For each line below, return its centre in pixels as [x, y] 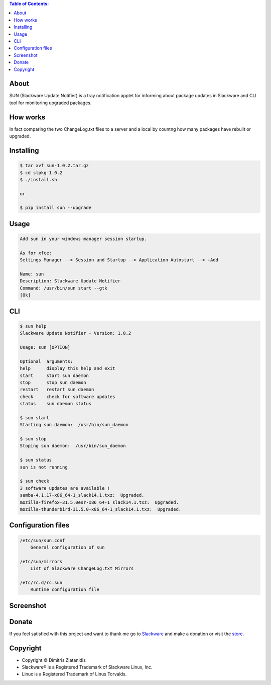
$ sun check [35, 481]
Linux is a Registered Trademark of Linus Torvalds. [74, 674]
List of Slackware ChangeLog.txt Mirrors [82, 568]
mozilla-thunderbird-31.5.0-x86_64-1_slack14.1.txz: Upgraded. [101, 509]
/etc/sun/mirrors [41, 561]
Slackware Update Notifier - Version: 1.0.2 [76, 333]
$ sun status [36, 460]
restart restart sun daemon [57, 390]
